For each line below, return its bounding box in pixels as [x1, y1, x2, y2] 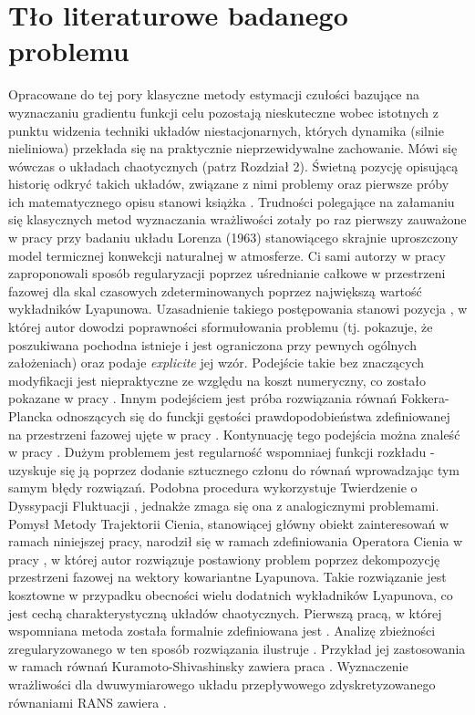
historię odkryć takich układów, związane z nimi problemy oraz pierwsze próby [8, 174, 449, 193]
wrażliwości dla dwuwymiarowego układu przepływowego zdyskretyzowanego [8, 674, 436, 693]
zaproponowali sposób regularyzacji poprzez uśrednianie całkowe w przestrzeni [8, 264, 446, 283]
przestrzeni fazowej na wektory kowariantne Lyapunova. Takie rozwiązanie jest [8, 567, 447, 586]
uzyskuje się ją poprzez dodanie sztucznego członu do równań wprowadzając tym [8, 460, 460, 479]
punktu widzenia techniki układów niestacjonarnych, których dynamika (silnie [8, 120, 444, 140]
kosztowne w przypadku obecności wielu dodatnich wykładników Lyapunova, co [8, 585, 453, 604]
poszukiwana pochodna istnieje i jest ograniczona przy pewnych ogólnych [8, 335, 417, 354]
